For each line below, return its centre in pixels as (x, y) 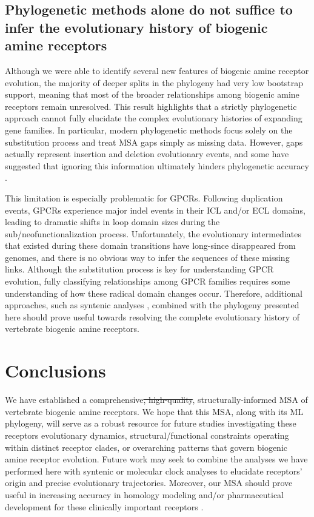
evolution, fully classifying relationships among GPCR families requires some (148, 281)
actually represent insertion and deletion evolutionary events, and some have (147, 154)
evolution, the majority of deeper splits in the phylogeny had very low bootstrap (154, 82)
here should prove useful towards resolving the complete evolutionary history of (152, 316)
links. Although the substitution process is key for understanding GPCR (139, 269)
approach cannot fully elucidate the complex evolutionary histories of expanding (154, 118)
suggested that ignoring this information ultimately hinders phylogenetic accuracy (157, 165)
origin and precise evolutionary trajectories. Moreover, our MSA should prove (149, 483)
